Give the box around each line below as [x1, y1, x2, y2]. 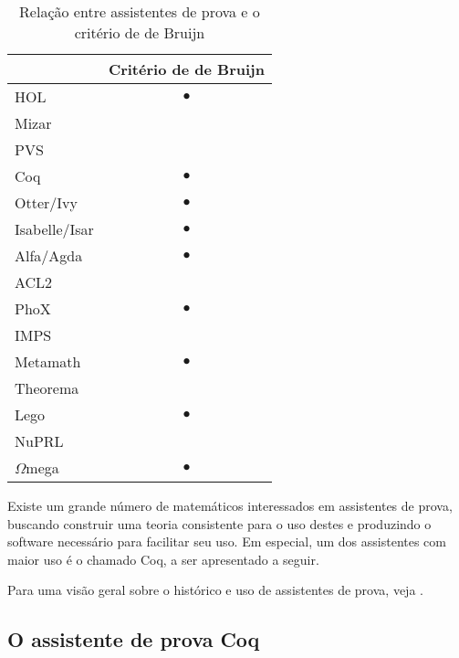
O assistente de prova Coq [7, 625, 260, 653]
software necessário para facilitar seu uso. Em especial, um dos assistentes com [7, 532, 446, 551]
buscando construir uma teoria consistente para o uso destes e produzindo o [7, 514, 432, 533]
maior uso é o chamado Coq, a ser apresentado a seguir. [7, 549, 319, 568]
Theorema [15, 377, 79, 398]
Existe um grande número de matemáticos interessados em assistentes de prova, [7, 496, 453, 515]
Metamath [15, 351, 81, 372]
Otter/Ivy [15, 192, 78, 213]
